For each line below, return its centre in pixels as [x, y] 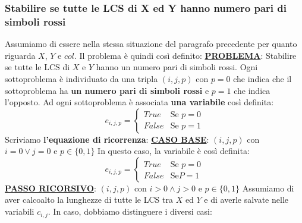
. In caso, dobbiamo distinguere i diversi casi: [130, 211]
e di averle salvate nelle [246, 200]
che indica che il [262, 78]
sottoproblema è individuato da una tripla [81, 78]
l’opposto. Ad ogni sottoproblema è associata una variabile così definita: [139, 102]
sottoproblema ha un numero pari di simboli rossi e [107, 90]
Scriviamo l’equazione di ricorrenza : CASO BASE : [107, 139]
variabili [20, 211]
